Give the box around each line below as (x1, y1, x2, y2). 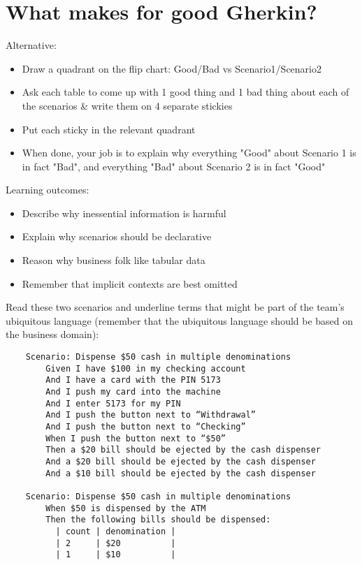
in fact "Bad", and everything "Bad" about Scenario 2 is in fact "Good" (22, 159, 326, 173)
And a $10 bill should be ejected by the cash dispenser (45, 468, 316, 478)
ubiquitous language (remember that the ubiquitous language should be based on (6, 313, 354, 328)
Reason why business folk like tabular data (22, 253, 205, 267)
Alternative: (6, 38, 57, 52)
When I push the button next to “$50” (45, 433, 226, 443)
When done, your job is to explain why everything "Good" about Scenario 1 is (22, 145, 356, 160)
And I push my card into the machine (45, 387, 221, 397)
